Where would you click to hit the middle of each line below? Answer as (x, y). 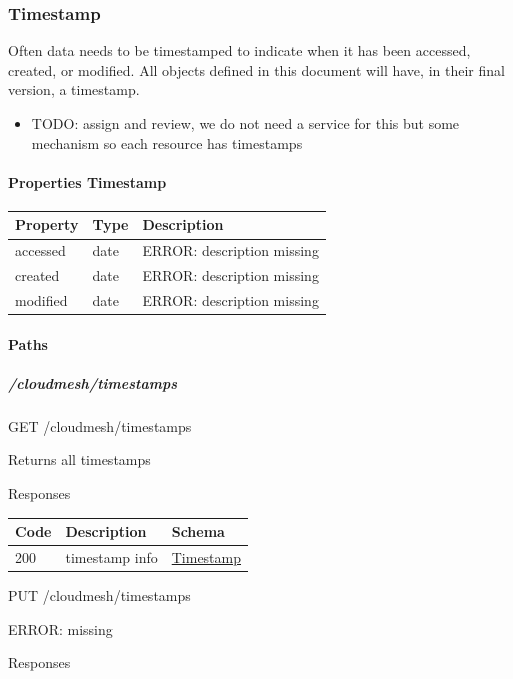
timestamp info (111, 556)
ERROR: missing (60, 628)
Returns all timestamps (79, 459)
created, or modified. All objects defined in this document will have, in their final (256, 69)
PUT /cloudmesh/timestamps (99, 595)
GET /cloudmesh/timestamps (100, 425)
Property (47, 224)
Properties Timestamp (87, 181)
